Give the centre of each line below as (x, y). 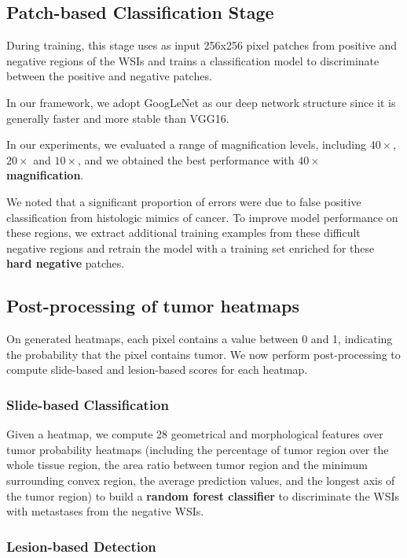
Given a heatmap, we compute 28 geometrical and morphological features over (195, 434)
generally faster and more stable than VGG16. (118, 118)
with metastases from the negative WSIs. (105, 511)
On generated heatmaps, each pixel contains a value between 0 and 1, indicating (200, 339)
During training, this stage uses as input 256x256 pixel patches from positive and (202, 45)
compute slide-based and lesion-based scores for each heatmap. (157, 370)
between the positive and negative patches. (109, 76)
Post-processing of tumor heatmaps (153, 306)
